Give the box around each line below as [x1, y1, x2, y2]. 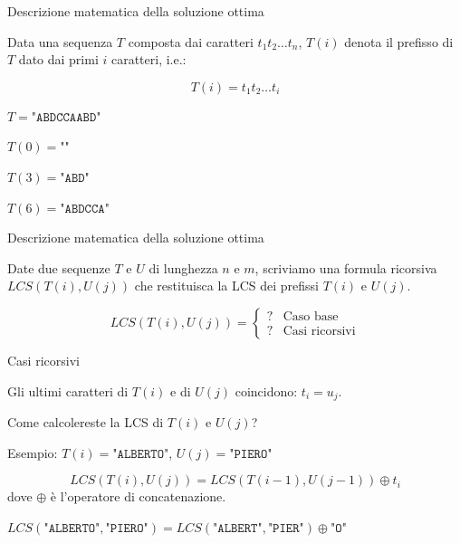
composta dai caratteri [128, 32, 254, 51]
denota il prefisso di [344, 32, 454, 51]
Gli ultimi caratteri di [7, 381, 129, 400]
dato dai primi [18, 50, 99, 69]
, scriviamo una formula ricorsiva [254, 258, 437, 277]
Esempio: [7, 443, 58, 462]
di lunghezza [149, 258, 218, 277]
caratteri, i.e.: [110, 50, 187, 69]
